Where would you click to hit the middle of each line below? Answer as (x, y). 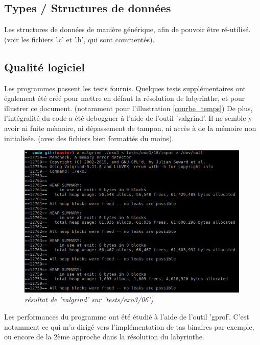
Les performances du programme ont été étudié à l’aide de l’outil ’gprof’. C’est (127, 316)
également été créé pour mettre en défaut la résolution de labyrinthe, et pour (125, 98)
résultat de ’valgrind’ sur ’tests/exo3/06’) (89, 299)
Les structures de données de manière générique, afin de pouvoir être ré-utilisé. (127, 29)
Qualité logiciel (44, 67)
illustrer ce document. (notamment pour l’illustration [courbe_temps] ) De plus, (128, 108)
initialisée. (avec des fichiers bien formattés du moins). (89, 138)
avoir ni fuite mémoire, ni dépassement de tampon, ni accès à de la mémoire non (130, 128)
